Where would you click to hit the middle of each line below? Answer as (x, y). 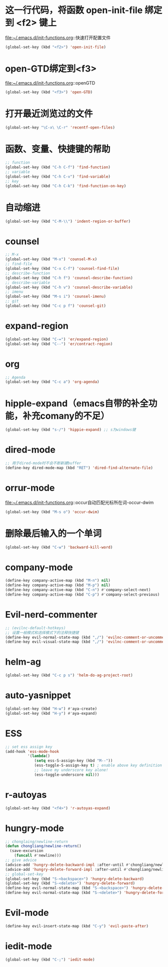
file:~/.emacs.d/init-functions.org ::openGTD (50, 83)
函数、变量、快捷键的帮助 (58, 149)
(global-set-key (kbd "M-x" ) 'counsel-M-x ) (51, 259)
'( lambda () (39, 756)
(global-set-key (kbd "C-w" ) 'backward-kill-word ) (59, 547)
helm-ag (23, 662)
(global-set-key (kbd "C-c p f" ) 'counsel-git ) (56, 306)
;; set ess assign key (29, 747)
